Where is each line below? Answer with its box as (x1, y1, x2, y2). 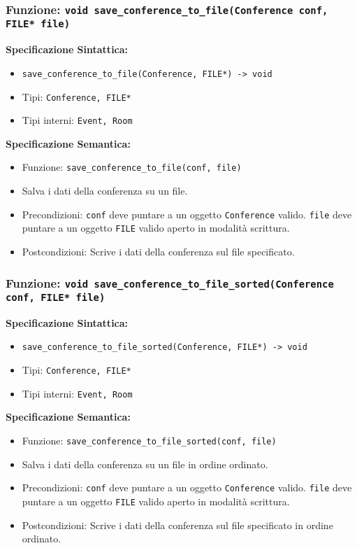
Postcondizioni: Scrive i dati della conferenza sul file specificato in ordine (22, 517, 333, 532)
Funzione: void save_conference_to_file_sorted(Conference (6, 274, 334, 291)
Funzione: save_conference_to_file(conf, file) (22, 160, 242, 174)
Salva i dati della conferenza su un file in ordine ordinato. (22, 456, 268, 471)
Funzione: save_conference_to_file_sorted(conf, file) (22, 433, 277, 447)
